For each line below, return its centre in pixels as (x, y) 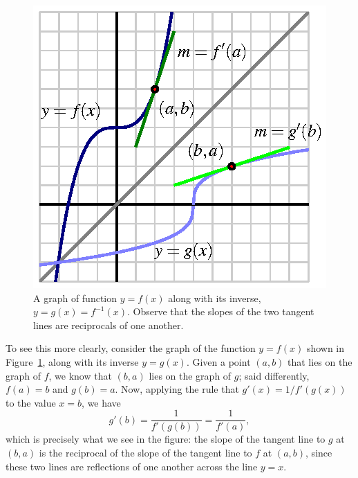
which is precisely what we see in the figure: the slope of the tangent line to (166, 439)
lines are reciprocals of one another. (109, 325)
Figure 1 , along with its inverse (72, 361)
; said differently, (274, 375)
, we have (101, 402)
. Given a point (218, 361)
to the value (31, 402)
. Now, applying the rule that (177, 389)
